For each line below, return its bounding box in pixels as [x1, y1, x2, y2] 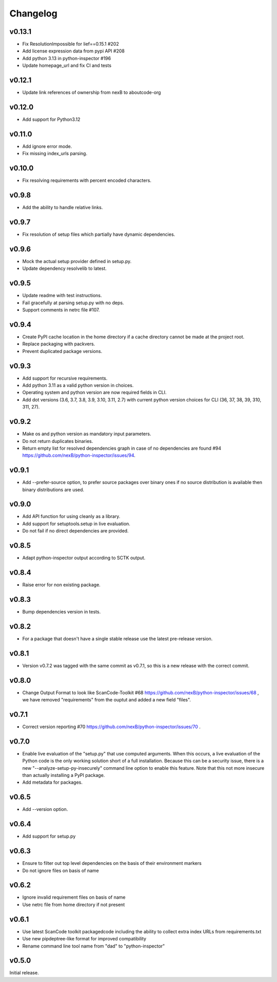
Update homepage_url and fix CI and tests [22, 62, 112, 69]
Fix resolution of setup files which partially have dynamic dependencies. [22, 231, 175, 237]
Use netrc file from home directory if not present [22, 901, 125, 907]
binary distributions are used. [22, 486, 85, 493]
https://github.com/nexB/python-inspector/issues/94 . [22, 452, 136, 458]
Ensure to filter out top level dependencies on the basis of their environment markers [22, 860, 202, 866]
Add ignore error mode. [22, 143, 72, 149]
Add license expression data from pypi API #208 [22, 48, 125, 54]
